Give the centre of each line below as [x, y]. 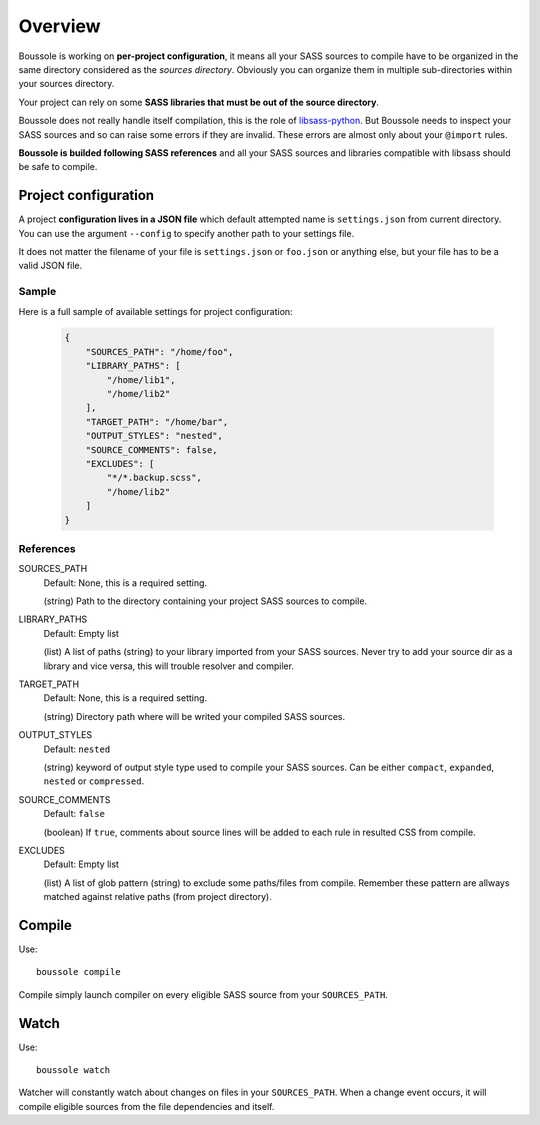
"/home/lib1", [141, 379]
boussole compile [78, 972]
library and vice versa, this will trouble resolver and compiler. [169, 666]
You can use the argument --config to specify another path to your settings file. [186, 233]
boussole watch [73, 1070]
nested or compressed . [94, 781]
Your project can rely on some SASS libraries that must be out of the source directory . [199, 102]
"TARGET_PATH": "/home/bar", [157, 421]
